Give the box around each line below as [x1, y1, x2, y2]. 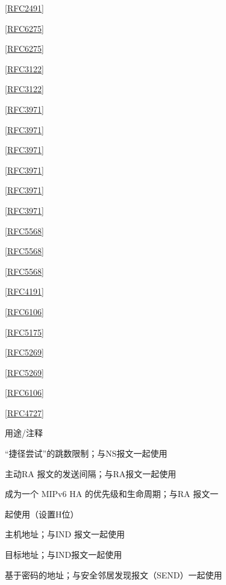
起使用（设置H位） [5, 507, 79, 520]
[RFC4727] [5, 406, 44, 419]
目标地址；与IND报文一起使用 [5, 548, 122, 561]
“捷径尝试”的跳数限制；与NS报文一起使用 [5, 447, 168, 460]
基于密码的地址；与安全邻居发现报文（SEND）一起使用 [5, 568, 222, 581]
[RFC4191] [5, 285, 44, 298]
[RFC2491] [5, 2, 44, 14]
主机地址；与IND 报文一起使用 [5, 528, 125, 540]
